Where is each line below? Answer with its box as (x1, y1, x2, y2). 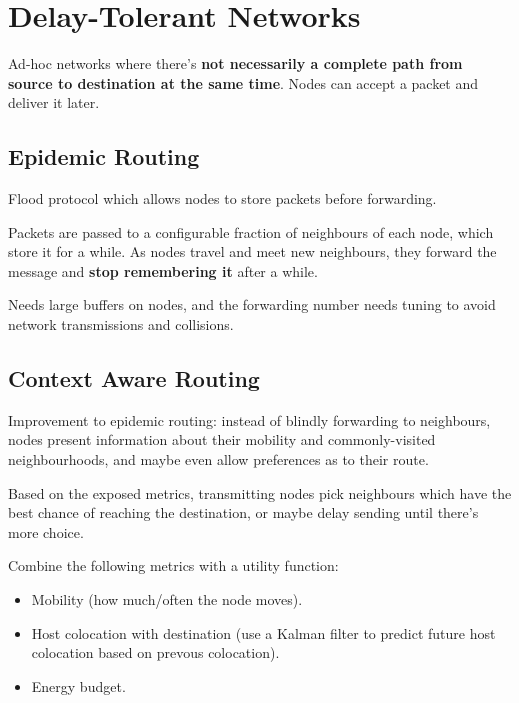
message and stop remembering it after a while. (8, 260, 318, 281)
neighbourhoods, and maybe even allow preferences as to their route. (8, 449, 429, 470)
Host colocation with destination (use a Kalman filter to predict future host (31, 622, 496, 643)
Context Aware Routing (8, 363, 260, 394)
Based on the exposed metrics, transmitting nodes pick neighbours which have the (8, 482, 512, 503)
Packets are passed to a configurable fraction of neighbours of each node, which (8, 221, 494, 242)
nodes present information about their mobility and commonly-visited (8, 429, 436, 450)
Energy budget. (31, 675, 126, 696)
